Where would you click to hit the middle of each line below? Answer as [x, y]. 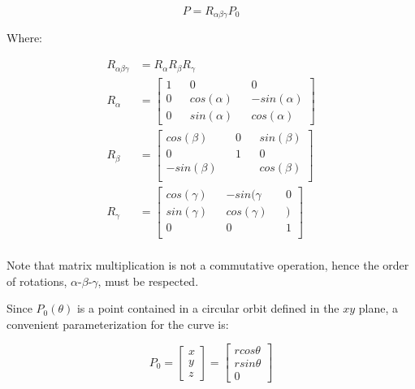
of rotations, [37, 281]
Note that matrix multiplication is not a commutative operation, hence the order [208, 265]
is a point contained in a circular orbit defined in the [208, 308]
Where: [24, 38]
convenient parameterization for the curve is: [118, 324]
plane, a [378, 308]
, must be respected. [148, 281]
